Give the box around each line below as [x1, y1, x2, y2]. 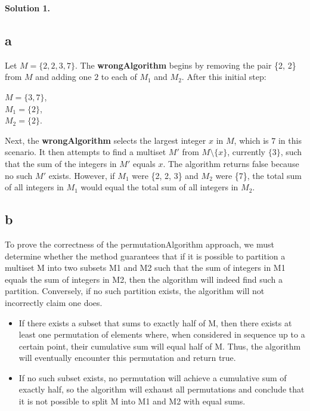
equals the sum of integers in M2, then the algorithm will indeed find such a [5, 273, 283, 285]
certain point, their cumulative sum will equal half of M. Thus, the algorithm [18, 339, 301, 352]
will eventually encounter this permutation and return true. [18, 351, 236, 364]
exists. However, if [48, 169, 115, 181]
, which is [234, 134, 269, 146]
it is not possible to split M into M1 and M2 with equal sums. [18, 395, 246, 407]
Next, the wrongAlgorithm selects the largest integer [5, 134, 206, 146]
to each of [101, 70, 137, 83]
